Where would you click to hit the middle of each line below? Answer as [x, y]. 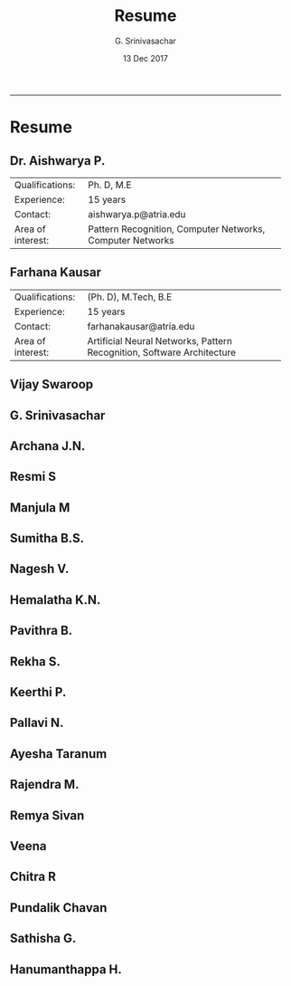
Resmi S [33, 477]
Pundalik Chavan [59, 908]
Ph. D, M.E [110, 185]
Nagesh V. [40, 569]
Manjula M [40, 507]
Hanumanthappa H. [66, 969]
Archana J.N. [48, 446]
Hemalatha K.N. [56, 600]
